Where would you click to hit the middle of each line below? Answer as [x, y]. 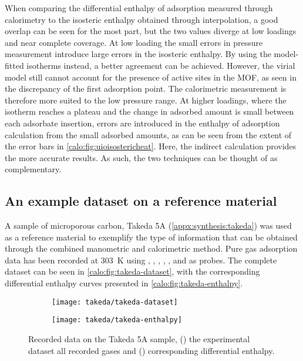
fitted [14, 65]
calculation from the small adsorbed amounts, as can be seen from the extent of [148, 134]
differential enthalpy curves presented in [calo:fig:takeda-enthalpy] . [124, 283]
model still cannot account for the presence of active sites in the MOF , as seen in [151, 77]
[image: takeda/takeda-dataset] [115, 302]
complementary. [33, 169]
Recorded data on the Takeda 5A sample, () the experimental [139, 338]
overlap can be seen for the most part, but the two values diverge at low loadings [151, 31]
